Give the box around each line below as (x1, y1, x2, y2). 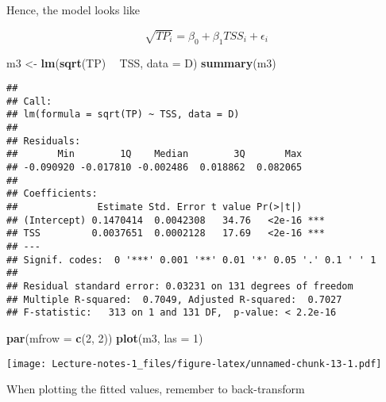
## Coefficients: (6, 188, 98, 200)
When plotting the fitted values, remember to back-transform (6, 381, 305, 397)
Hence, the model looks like (6, 2, 141, 17)
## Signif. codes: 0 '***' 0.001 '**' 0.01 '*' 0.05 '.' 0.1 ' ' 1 (6, 254, 376, 266)
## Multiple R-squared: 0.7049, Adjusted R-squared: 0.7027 (6, 293, 342, 305)
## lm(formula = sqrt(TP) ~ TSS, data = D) (6, 109, 240, 121)
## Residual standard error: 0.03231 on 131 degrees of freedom (6, 280, 353, 292)
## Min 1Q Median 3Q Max (6, 148, 303, 160)
